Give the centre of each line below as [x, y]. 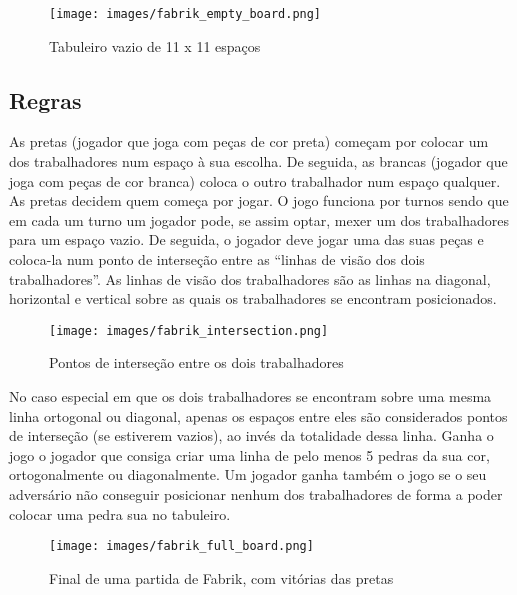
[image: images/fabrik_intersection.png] [189, 330]
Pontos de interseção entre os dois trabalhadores [196, 362]
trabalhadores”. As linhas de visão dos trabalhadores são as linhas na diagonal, [250, 278]
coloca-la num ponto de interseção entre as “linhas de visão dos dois [217, 259]
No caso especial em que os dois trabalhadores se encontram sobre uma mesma [250, 396]
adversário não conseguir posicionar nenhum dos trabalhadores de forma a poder [256, 494]
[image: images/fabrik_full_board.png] [181, 546]
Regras [45, 99]
